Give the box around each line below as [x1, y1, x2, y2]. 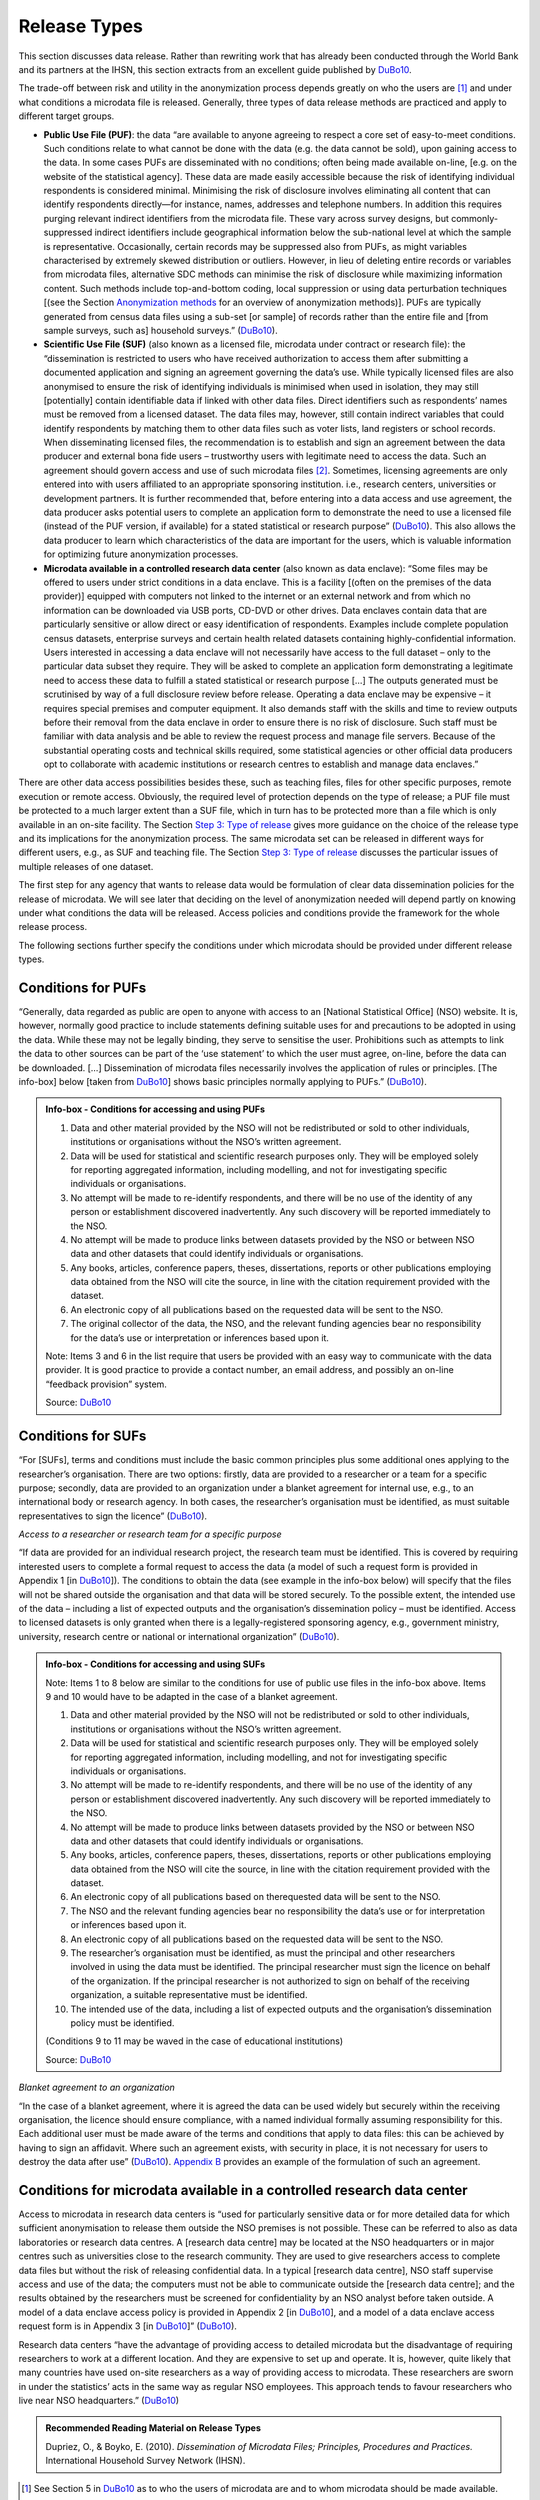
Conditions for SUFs [18, 1428, 147, 1445]
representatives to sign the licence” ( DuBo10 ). [18, 1510, 208, 1522]
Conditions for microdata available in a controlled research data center [18, 2181, 469, 2199]
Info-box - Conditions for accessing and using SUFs [45, 1658, 265, 1670]
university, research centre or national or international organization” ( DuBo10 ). [18, 1630, 340, 1642]
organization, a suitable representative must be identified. [70, 1989, 308, 2001]
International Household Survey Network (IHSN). [45, 2455, 246, 2467]
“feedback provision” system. [45, 1378, 167, 1390]
